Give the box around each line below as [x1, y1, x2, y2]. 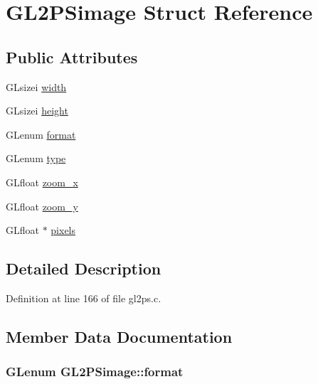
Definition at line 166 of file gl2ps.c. [6, 290, 161, 305]
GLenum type [6, 151, 66, 166]
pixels [51, 223, 76, 238]
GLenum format [6, 127, 76, 142]
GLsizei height [6, 103, 68, 118]
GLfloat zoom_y [6, 198, 78, 213]
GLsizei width [6, 79, 67, 94]
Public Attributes [6, 46, 138, 68]
